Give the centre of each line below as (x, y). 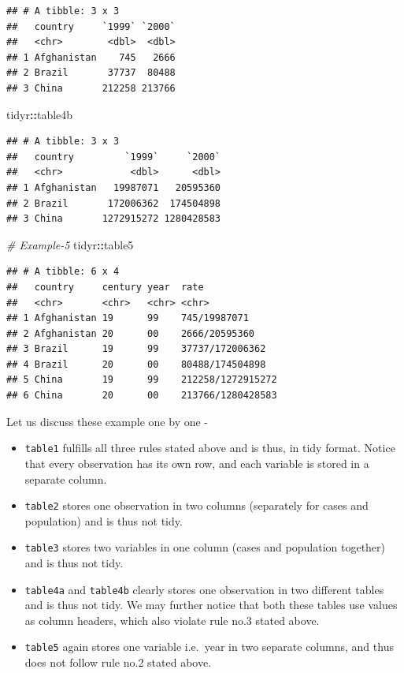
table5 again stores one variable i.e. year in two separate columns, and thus (209, 647)
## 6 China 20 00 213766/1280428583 (142, 396)
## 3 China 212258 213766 (91, 88)
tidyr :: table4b (40, 114)
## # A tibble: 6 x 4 (63, 272)
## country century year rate (105, 287)
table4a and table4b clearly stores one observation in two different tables (204, 589)
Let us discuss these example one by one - (107, 421)
